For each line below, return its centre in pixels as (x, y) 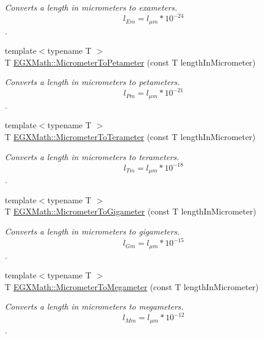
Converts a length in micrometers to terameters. (92, 156)
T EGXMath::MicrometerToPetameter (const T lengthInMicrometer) (130, 62)
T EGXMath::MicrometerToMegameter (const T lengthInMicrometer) (132, 286)
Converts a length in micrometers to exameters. (91, 7)
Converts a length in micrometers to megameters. (94, 306)
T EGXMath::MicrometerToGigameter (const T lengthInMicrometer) (131, 211)
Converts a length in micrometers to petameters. (92, 82)
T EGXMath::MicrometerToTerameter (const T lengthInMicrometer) (130, 137)
